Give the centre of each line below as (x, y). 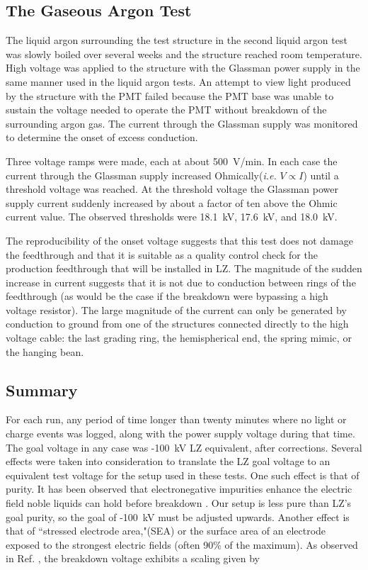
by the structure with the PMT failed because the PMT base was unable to (170, 95)
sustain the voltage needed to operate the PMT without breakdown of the (166, 110)
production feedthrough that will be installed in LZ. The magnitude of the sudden (184, 268)
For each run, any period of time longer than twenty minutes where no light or (176, 419)
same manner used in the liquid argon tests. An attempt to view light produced (178, 81)
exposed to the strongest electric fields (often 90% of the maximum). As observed (182, 544)
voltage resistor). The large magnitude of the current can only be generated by (176, 309)
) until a (321, 175)
